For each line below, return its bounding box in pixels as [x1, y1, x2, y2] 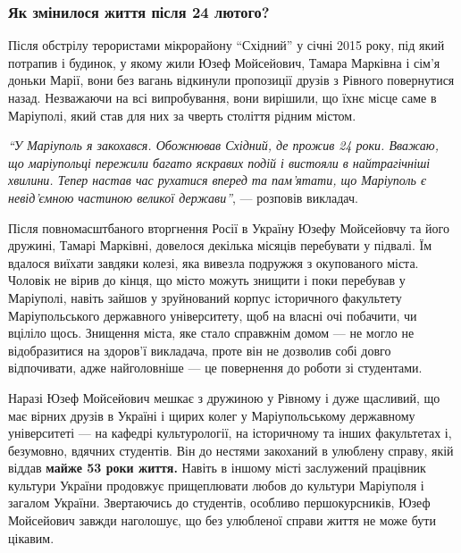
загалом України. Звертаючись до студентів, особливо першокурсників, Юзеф [8, 493, 431, 512]
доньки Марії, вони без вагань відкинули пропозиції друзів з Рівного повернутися [8, 71, 455, 89]
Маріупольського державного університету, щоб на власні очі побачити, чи [8, 306, 417, 324]
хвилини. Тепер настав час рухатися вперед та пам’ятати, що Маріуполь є [8, 171, 427, 189]
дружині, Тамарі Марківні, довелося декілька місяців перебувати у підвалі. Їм [8, 236, 432, 255]
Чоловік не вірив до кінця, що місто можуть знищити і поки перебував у [8, 271, 406, 289]
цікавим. [8, 528, 54, 547]
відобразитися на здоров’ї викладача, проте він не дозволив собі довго [8, 340, 391, 359]
